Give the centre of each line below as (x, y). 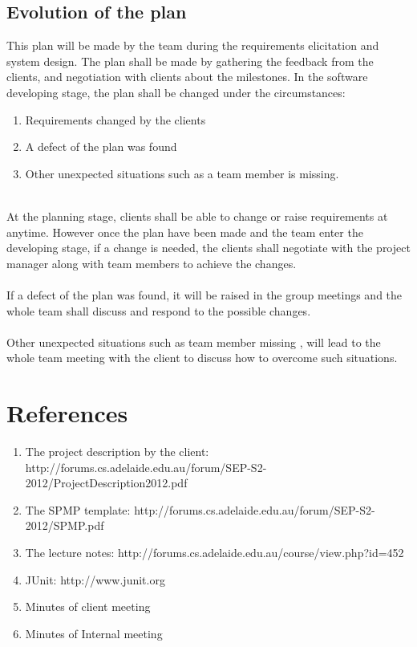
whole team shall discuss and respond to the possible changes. (159, 310)
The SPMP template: (78, 509)
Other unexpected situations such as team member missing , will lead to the (194, 342)
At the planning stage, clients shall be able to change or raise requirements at (197, 216)
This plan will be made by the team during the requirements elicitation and (193, 45)
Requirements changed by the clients (115, 119)
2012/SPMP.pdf (65, 525)
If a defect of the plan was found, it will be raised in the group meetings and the (204, 294)
